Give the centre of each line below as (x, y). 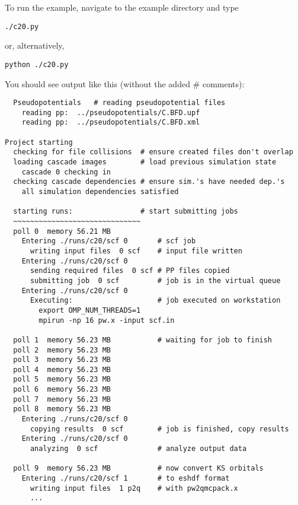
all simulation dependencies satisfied (100, 192)
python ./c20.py (37, 64)
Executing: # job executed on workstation (155, 301)
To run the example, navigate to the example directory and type (122, 7)
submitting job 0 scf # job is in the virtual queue (155, 280)
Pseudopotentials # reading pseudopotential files (119, 103)
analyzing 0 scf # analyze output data (138, 449)
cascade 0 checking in (66, 172)
